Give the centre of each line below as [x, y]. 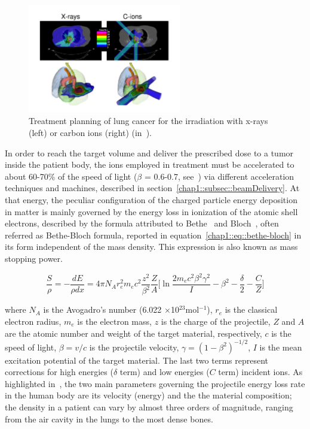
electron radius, [33, 321]
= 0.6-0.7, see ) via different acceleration [219, 176]
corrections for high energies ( [59, 372]
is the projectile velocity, [134, 347]
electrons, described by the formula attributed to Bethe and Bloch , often [142, 223]
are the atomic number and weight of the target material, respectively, [133, 333]
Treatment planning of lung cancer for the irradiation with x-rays [148, 121]
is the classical [251, 309]
